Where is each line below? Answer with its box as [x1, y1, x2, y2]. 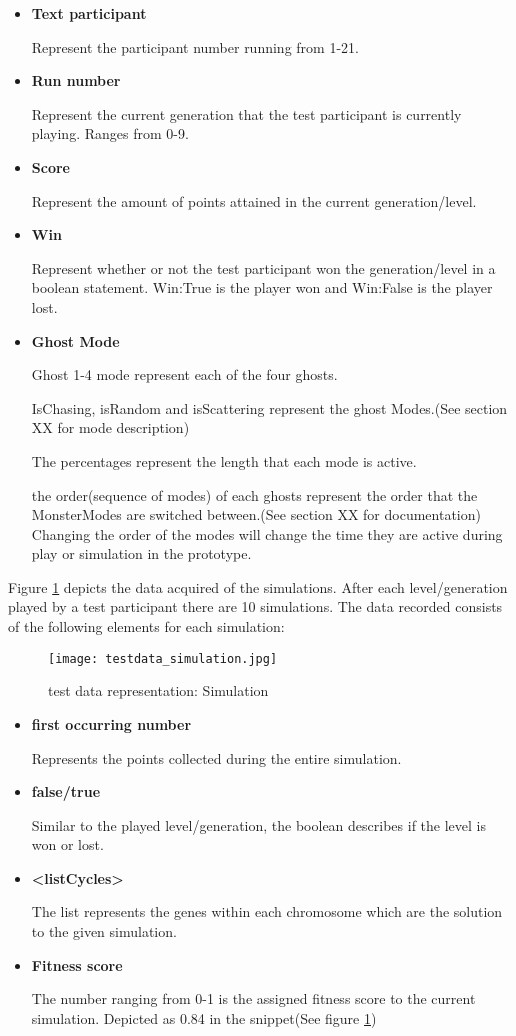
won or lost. [31, 834, 104, 855]
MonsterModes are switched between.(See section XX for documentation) [31, 504, 481, 525]
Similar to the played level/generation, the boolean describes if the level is [31, 814, 486, 835]
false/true [31, 781, 101, 802]
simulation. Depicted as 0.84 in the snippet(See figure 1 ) [31, 1007, 377, 1028]
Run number [31, 70, 121, 91]
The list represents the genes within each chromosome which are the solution [31, 901, 503, 922]
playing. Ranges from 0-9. [31, 123, 189, 144]
